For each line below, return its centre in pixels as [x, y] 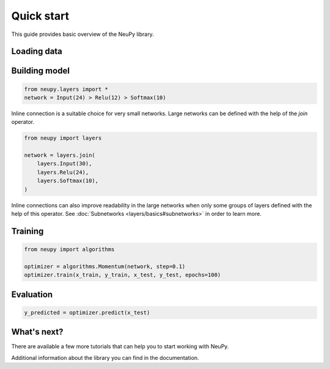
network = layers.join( [60, 155]
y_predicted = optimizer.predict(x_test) [87, 312]
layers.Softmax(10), [68, 181]
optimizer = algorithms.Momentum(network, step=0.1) [105, 266]
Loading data [37, 52]
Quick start [40, 16]
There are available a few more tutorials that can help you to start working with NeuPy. [120, 346]
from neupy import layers [63, 138]
